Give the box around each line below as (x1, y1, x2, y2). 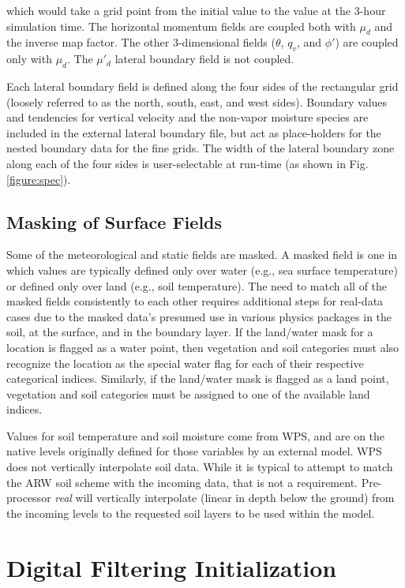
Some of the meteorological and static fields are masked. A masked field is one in (6, 246, 398, 263)
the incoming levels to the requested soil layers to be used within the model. (6, 504, 375, 521)
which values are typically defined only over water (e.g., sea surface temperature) (6, 261, 398, 278)
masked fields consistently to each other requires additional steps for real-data (6, 293, 384, 309)
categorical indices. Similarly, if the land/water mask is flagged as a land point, (6, 370, 389, 387)
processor (6, 489, 51, 506)
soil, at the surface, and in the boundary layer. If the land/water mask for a (6, 324, 373, 340)
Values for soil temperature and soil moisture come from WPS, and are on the (6, 427, 385, 444)
